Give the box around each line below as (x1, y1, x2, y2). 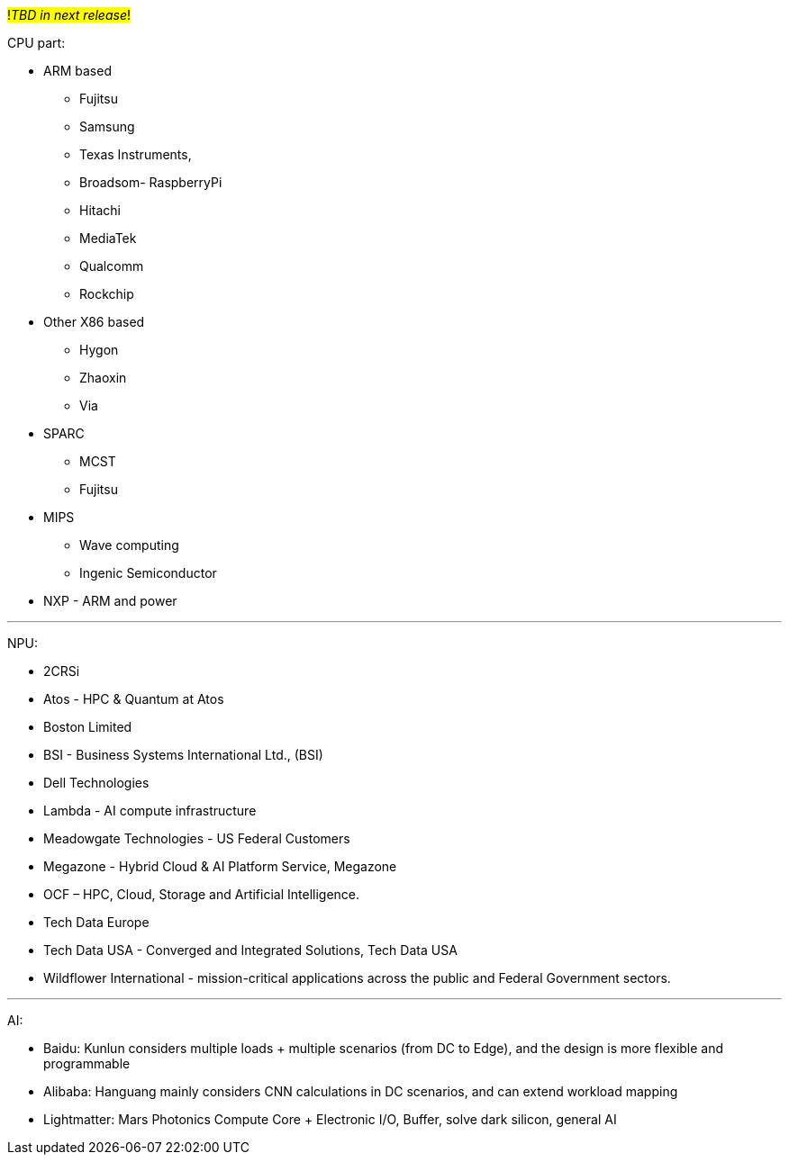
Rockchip (79, 286, 134, 302)
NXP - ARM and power (43, 593, 177, 608)
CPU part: (7, 35, 66, 50)
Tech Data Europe (43, 914, 150, 930)
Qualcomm (79, 258, 144, 274)
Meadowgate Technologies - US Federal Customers (43, 831, 350, 846)
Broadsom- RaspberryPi (79, 175, 222, 190)
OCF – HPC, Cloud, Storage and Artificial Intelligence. (43, 887, 360, 902)
